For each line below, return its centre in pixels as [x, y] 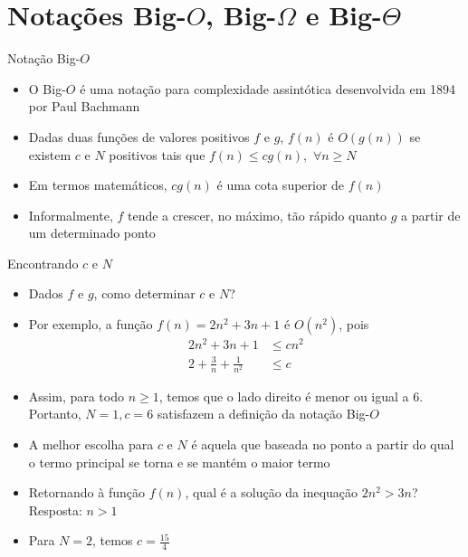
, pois [354, 324]
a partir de [431, 215]
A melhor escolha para [91, 444]
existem [50, 154]
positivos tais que [157, 154]
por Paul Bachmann [84, 106]
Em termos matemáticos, [98, 185]
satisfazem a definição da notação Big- [263, 414]
